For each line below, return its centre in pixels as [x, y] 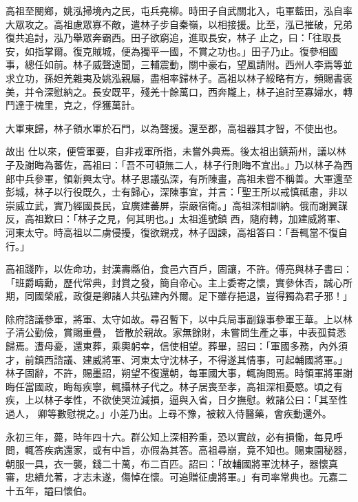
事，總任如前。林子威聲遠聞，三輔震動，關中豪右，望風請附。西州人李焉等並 [179, 64]
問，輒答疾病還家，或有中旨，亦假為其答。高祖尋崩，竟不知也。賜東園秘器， [179, 450]
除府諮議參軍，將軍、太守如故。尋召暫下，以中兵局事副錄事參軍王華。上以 [174, 318]
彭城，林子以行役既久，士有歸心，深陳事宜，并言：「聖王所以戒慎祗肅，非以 [177, 192]
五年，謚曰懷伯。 [53, 490]
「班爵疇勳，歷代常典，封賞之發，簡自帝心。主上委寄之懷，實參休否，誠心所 [179, 282]
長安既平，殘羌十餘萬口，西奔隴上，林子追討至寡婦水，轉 [222, 91]
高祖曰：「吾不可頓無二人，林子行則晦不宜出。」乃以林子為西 [217, 164]
